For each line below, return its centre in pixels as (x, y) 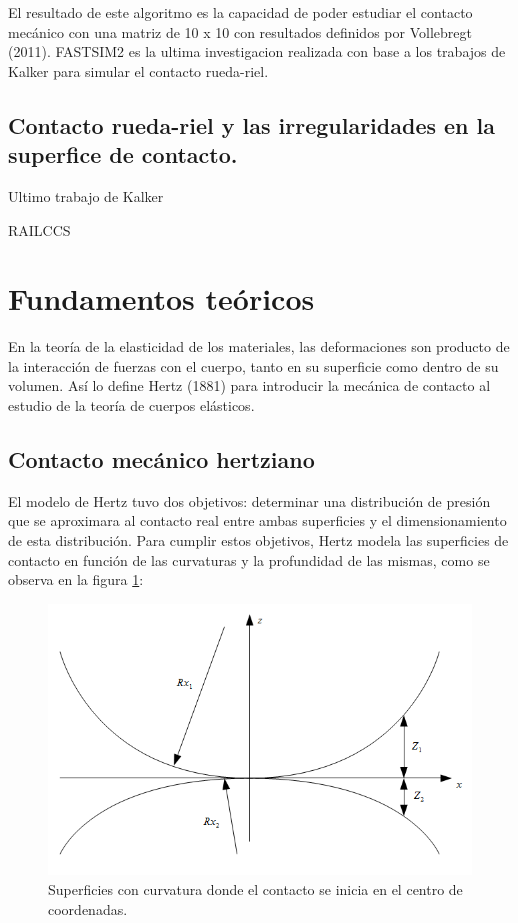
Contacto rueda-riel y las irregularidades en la (251, 124)
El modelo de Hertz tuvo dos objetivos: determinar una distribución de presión (249, 500)
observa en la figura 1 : (76, 579)
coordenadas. (88, 908)
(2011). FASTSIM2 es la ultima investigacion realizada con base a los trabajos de (257, 51)
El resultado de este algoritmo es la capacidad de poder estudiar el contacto (240, 12)
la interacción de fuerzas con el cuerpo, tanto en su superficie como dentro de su (253, 365)
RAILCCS (39, 229)
